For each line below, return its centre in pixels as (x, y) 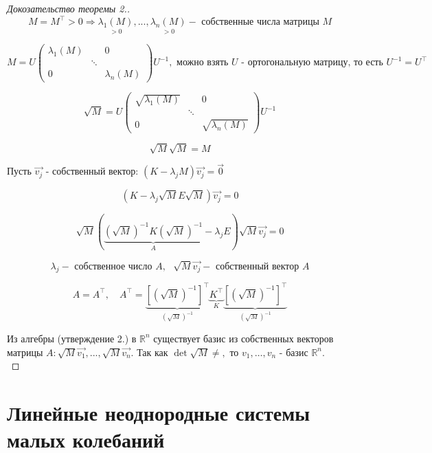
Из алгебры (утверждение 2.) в (72, 338)
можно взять (203, 63)
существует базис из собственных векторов (243, 338)
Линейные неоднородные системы (159, 412)
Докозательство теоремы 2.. (69, 8)
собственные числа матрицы (260, 22)
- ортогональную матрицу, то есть (312, 63)
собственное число (113, 266)
